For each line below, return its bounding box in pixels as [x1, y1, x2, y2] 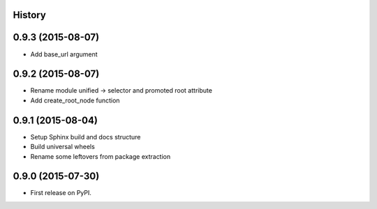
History [13, 9, 47, 21]
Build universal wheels [30, 143, 96, 151]
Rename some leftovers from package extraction [30, 152, 171, 160]
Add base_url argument [30, 49, 98, 59]
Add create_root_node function [30, 96, 120, 104]
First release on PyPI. [30, 189, 92, 197]
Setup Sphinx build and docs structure [30, 132, 141, 141]
